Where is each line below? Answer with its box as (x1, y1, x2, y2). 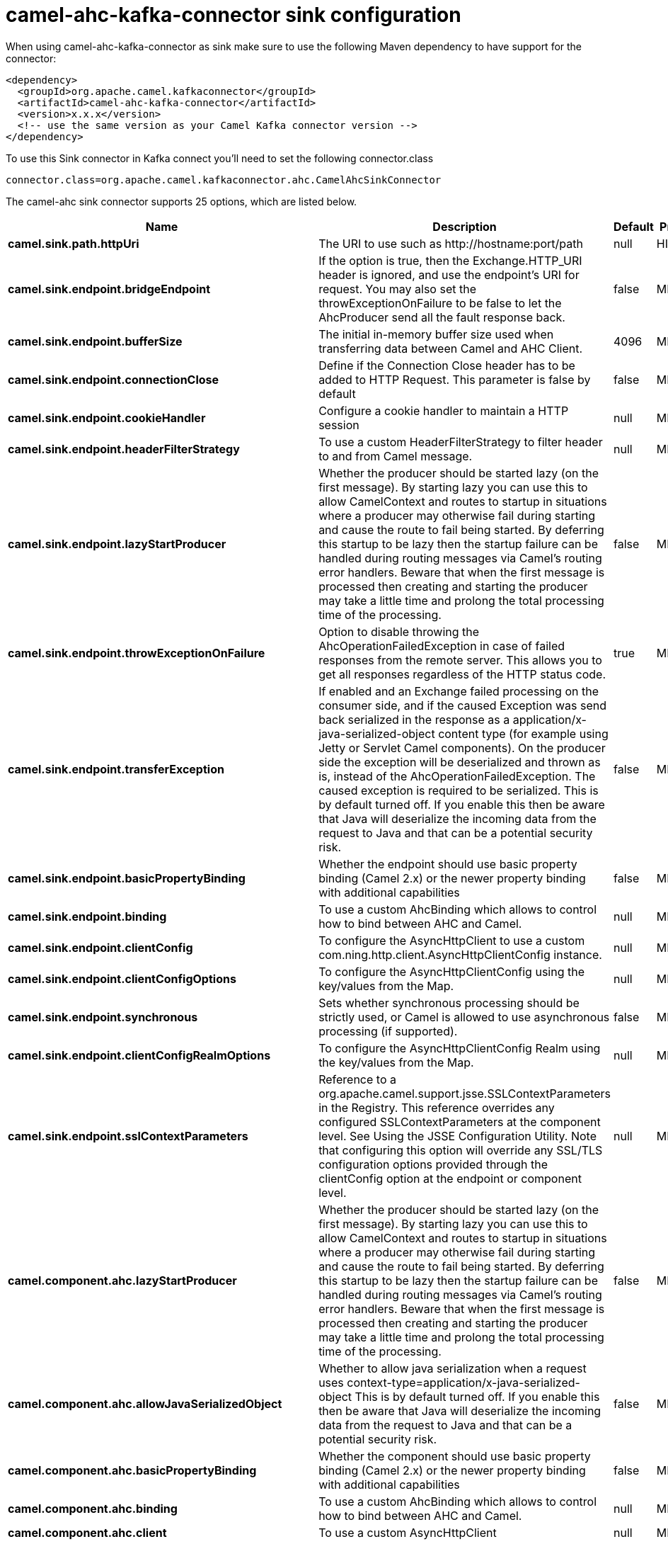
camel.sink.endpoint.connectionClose (8, 372, 219, 387)
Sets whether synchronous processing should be (318, 995, 580, 1010)
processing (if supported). (318, 1023, 458, 1038)
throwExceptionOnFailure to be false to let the (318, 295, 562, 310)
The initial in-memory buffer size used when (318, 327, 554, 341)
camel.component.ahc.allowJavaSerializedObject (8, 1396, 282, 1411)
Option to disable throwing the (318, 624, 480, 639)
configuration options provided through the (318, 1157, 548, 1171)
